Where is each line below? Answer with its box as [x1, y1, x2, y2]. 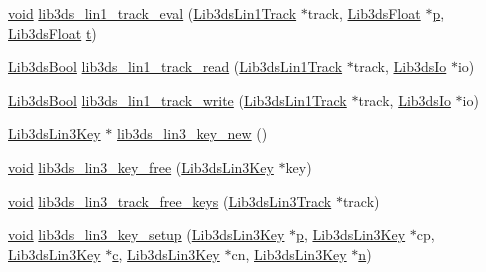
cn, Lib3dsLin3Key [231, 243, 347, 264]
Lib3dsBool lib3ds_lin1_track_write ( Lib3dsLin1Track [8, 89, 347, 110]
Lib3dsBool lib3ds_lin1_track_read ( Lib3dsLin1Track [8, 56, 343, 77]
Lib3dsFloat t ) [8, 22, 97, 43]
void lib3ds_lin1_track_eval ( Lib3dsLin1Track [8, 3, 297, 23]
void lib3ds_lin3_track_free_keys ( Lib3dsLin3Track [8, 190, 332, 211]
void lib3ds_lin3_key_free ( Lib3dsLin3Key [8, 156, 274, 177]
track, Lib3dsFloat [307, 3, 421, 23]
